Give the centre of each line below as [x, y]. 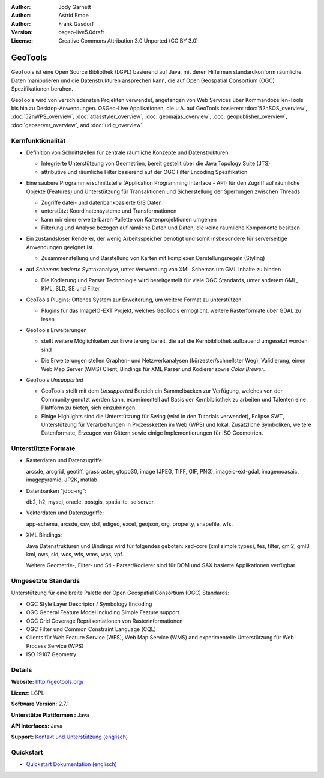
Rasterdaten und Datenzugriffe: [65, 460]
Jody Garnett [75, 7]
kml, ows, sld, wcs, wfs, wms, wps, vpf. [75, 554]
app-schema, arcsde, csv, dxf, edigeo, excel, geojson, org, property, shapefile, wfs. [130, 524]
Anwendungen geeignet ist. [60, 247]
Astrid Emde [74, 16]
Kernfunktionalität [38, 140]
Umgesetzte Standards [46, 581]
